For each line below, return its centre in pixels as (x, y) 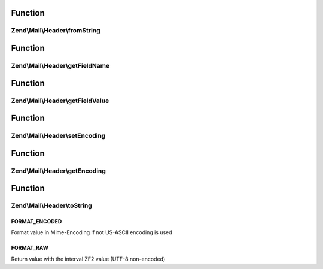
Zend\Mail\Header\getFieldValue (60, 101)
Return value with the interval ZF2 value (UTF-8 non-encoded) (88, 259)
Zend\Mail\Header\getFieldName (60, 65)
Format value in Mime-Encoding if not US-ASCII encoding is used (92, 232)
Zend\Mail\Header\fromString (56, 31)
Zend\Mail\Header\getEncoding (58, 171)
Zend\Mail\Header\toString (51, 205)
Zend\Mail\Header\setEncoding (58, 136)
